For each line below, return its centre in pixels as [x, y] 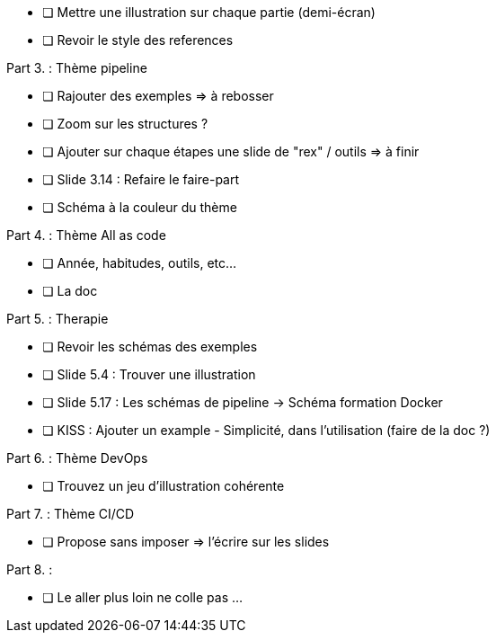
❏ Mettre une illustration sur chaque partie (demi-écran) [209, 12]
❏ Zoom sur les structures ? [125, 124]
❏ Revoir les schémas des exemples [150, 347]
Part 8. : [30, 569]
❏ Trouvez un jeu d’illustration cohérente [164, 486]
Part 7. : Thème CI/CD [71, 514]
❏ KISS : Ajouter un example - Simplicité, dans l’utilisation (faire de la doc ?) [266, 430]
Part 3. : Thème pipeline [77, 68]
